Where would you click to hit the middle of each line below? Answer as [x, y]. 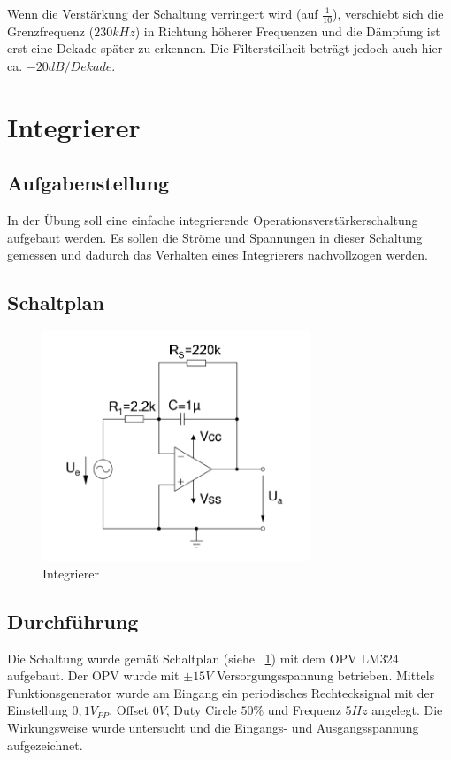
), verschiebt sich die [388, 13]
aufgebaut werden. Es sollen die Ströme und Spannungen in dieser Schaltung [215, 237]
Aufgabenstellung [88, 183]
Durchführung [73, 620]
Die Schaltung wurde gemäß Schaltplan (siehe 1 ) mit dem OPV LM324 [203, 658]
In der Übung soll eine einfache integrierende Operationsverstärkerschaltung [213, 220]
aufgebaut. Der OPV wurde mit [93, 675]
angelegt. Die [407, 710]
